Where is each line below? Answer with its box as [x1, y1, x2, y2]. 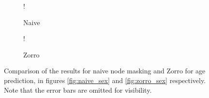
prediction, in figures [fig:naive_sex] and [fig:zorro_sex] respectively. [4, 75, 206, 85]
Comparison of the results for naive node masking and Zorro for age [4, 66, 206, 76]
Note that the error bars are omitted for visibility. [4, 84, 152, 95]
